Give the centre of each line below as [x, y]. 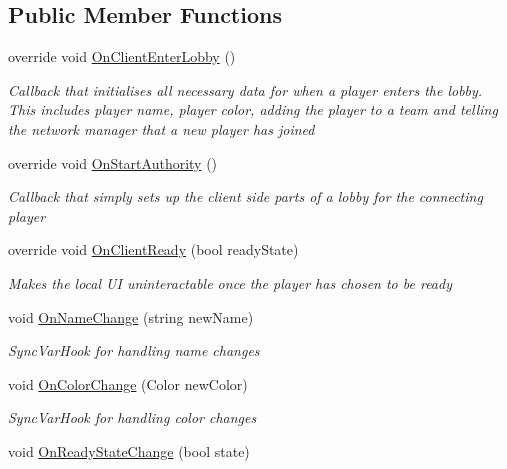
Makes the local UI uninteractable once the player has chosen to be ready [230, 282]
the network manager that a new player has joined [161, 128]
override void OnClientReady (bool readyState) [153, 249]
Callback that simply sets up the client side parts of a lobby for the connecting [245, 196]
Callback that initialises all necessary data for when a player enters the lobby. [245, 89]
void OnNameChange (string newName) [131, 316]
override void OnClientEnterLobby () [122, 56]
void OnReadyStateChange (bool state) [129, 450]
